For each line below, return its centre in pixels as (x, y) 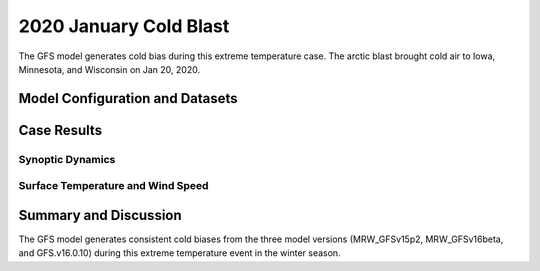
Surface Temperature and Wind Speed (113, 186)
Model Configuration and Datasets (128, 98)
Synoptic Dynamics (67, 159)
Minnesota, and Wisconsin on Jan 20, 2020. (109, 69)
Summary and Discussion (100, 215)
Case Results (60, 130)
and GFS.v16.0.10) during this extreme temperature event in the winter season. (179, 253)
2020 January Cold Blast (124, 26)
